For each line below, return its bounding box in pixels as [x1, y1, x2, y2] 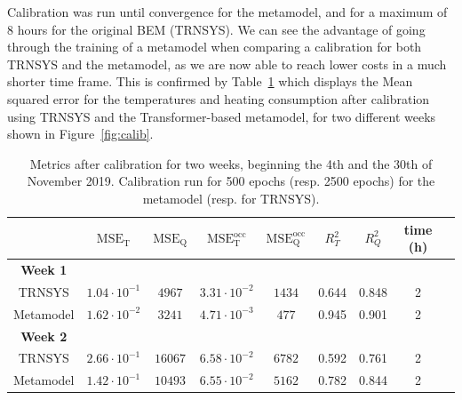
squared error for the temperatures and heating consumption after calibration [7, 89, 430, 108]
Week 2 [20, 326, 68, 345]
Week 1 [20, 260, 68, 278]
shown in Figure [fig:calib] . [7, 124, 154, 143]
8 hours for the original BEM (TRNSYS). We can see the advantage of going [7, 20, 426, 38]
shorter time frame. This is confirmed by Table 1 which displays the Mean [7, 72, 413, 91]
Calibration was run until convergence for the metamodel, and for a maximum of [7, 3, 448, 20]
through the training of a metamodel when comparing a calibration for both [7, 37, 422, 56]
